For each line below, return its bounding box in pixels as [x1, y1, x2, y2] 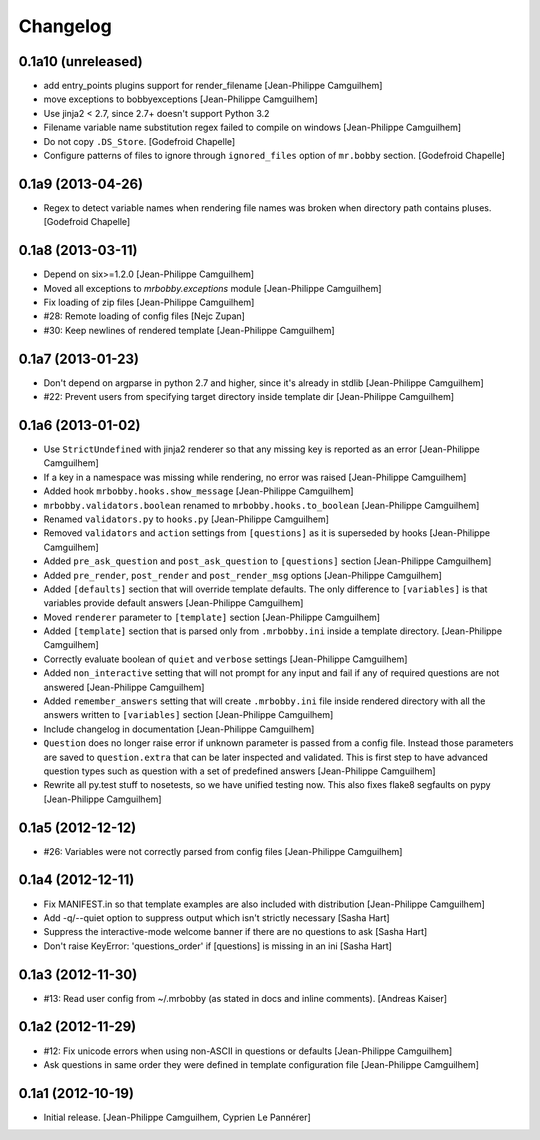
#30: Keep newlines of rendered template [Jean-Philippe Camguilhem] [43, 324, 335, 336]
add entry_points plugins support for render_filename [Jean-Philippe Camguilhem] [43, 80, 383, 92]
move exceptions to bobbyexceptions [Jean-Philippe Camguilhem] [43, 93, 319, 105]
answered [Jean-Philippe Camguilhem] [43, 681, 205, 693]
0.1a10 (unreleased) [18, 53, 144, 70]
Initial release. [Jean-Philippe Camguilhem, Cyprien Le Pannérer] [43, 1111, 312, 1123]
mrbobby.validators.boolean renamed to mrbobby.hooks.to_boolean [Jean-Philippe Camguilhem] [43, 499, 480, 511]
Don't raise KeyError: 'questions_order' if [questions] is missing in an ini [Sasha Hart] [43, 940, 392, 952]
